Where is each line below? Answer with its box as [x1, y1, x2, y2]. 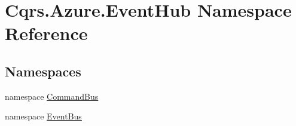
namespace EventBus [5, 110, 82, 122]
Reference [5, 21, 88, 45]
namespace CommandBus [5, 90, 99, 102]
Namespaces [5, 62, 81, 80]
